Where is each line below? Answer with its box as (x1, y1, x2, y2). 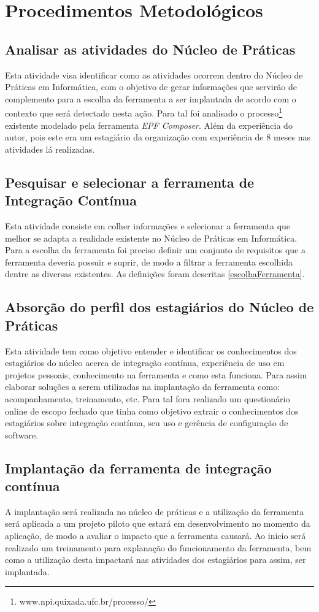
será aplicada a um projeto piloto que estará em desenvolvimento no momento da (5, 517, 310, 530)
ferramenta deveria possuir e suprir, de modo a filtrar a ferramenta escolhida (5, 255, 293, 268)
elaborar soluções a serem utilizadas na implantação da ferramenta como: (5, 380, 280, 393)
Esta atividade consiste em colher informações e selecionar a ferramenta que (5, 219, 291, 232)
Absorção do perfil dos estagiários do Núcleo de (5, 297, 314, 316)
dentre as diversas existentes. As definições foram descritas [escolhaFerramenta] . (5, 267, 305, 280)
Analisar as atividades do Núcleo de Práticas (5, 39, 296, 58)
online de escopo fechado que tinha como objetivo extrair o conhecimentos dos (5, 404, 299, 417)
